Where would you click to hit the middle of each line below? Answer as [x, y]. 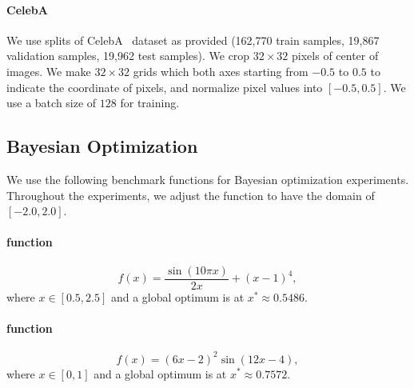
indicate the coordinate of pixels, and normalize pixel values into [165, 87]
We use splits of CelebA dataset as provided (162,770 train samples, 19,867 [193, 40]
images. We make [49, 71]
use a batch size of [52, 103]
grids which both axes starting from [221, 71]
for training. [150, 103]
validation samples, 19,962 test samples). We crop [128, 56]
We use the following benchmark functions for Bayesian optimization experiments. [208, 179]
